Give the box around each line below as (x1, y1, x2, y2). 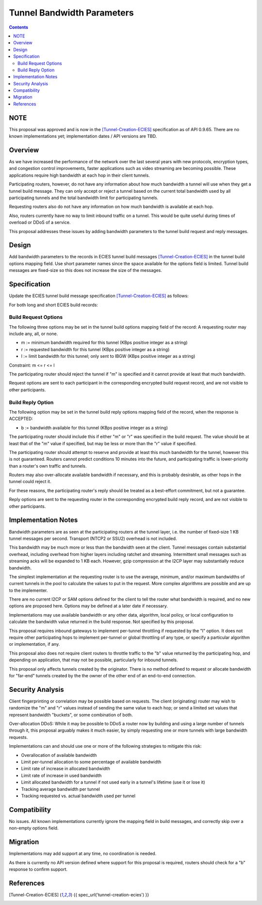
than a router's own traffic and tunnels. (9, 463, 87, 469)
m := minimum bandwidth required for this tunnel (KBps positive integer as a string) (21, 340, 188, 346)
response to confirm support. (9, 866, 68, 872)
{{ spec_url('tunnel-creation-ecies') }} (73, 891, 149, 898)
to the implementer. (9, 587, 48, 593)
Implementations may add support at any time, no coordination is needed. (9, 851, 157, 856)
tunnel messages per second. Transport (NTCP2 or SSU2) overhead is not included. (9, 536, 177, 541)
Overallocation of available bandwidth (21, 752, 97, 758)
